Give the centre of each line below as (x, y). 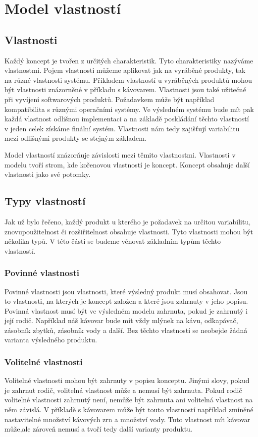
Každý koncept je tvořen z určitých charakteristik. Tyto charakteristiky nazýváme (129, 60)
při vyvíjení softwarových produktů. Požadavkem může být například (109, 99)
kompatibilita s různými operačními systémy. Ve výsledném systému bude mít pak (129, 109)
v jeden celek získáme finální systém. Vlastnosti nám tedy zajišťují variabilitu (122, 128)
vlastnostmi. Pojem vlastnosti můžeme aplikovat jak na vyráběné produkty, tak (125, 70)
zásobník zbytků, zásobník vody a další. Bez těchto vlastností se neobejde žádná (126, 330)
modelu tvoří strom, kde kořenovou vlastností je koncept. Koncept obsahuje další (127, 164)
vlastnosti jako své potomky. (48, 174)
